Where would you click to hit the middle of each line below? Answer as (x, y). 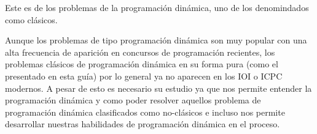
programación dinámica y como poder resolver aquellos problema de (133, 100)
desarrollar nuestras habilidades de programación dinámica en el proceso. (143, 124)
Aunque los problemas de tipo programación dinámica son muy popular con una (156, 40)
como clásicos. (31, 19)
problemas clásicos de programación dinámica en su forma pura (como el (142, 64)
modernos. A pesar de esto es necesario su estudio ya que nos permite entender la (158, 88)
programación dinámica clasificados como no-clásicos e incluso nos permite (145, 112)
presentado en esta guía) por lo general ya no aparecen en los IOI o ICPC (144, 76)
